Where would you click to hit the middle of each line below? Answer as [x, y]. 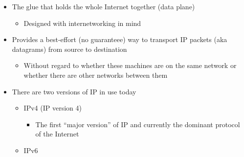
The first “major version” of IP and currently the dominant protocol [138, 124]
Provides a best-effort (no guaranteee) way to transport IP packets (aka [120, 39]
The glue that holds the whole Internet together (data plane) [103, 6]
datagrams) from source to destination [69, 49]
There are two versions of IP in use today [74, 91]
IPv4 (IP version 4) [53, 108]
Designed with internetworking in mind [82, 23]
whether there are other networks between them [96, 75]
